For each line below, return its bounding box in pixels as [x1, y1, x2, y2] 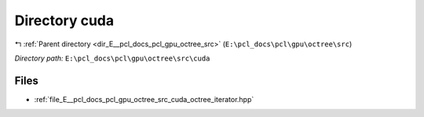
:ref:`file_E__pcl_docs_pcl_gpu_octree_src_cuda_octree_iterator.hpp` [34, 94, 254, 104]
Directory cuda [14, 12, 114, 29]
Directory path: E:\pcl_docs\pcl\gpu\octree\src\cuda [14, 53, 210, 63]
